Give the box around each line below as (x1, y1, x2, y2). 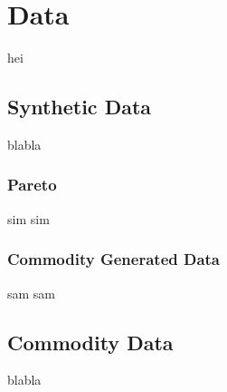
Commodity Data (7, 328, 174, 356)
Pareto (7, 173, 57, 196)
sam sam (7, 283, 56, 302)
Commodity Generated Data (7, 248, 221, 270)
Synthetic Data (7, 93, 152, 121)
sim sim (7, 209, 50, 228)
